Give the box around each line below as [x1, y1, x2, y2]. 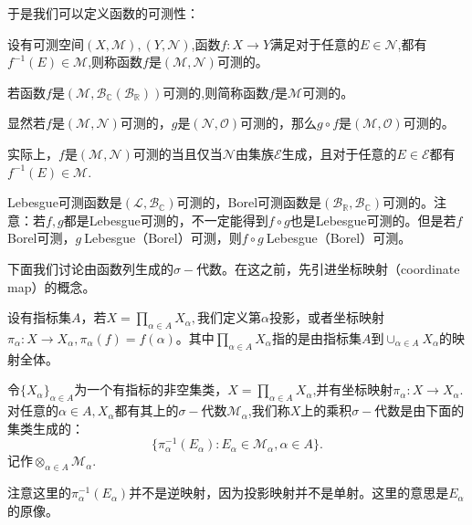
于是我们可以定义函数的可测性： [7, 4, 199, 22]
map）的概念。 [7, 277, 96, 296]
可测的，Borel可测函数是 [176, 193, 322, 212]
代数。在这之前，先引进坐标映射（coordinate [196, 258, 460, 278]
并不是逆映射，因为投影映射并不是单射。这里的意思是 [129, 483, 449, 502]
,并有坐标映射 [312, 380, 393, 399]
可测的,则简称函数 [163, 82, 269, 101]
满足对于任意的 [270, 34, 361, 53]
